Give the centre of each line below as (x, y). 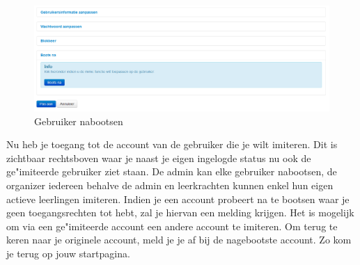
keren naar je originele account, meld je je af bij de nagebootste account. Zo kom (179, 240)
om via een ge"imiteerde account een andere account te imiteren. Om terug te (172, 226)
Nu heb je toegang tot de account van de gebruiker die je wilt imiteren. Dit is (172, 144)
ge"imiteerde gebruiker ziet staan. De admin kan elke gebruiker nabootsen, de (172, 171)
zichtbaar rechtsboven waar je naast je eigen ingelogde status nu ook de (159, 158)
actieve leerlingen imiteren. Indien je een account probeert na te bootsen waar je (178, 199)
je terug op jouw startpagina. (68, 253)
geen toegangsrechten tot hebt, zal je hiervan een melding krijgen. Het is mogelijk (180, 212)
